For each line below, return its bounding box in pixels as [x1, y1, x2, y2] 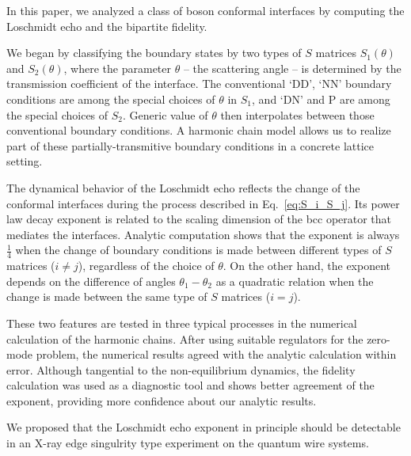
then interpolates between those [220, 106, 375, 123]
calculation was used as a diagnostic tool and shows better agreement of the [6, 377, 375, 393]
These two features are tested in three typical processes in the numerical [6, 314, 357, 331]
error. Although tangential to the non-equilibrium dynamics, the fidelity [6, 361, 356, 378]
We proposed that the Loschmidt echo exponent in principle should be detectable [6, 419, 401, 435]
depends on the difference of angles [6, 272, 176, 289]
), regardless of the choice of [78, 257, 215, 274]
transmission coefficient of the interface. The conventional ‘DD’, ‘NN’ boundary [6, 75, 392, 92]
